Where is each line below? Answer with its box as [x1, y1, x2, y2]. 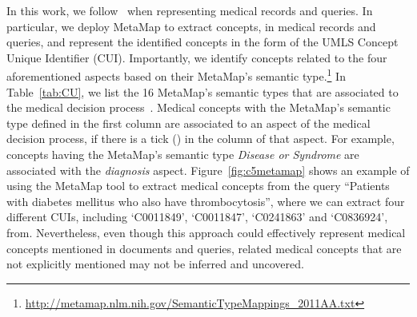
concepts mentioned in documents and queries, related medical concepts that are [6, 240, 402, 256]
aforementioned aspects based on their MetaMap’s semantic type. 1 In [6, 65, 346, 85]
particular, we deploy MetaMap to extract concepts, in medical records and [6, 18, 376, 34]
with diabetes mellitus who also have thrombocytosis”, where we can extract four [6, 192, 405, 209]
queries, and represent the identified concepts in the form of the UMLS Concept [6, 34, 399, 50]
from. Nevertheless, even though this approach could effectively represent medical [6, 224, 406, 240]
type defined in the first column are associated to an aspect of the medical [6, 114, 371, 131]
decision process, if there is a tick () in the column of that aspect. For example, [6, 130, 395, 147]
